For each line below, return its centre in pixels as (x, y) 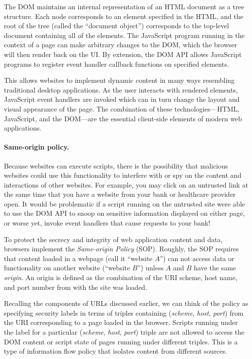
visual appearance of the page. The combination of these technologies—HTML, (122, 108)
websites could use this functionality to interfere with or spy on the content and (123, 175)
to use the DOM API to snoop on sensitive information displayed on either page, (125, 213)
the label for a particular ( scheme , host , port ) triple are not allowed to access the (124, 332)
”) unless (150, 268)
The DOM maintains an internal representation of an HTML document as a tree (124, 6)
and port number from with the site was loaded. (76, 287)
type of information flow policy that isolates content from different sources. (116, 351)
